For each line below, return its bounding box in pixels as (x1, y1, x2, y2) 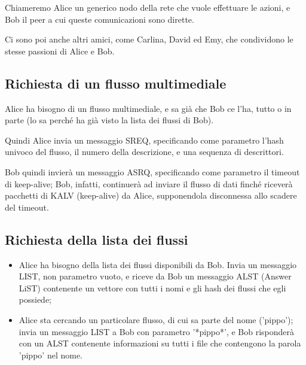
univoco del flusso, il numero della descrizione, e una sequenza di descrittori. (5, 145, 284, 158)
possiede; (19, 293, 52, 306)
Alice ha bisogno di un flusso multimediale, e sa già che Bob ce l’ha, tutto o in (5, 102, 292, 114)
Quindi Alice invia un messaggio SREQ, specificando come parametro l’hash (5, 133, 284, 146)
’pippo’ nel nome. (19, 348, 82, 361)
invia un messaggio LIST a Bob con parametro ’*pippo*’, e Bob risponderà (19, 325, 295, 337)
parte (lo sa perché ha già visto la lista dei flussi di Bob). (5, 114, 214, 126)
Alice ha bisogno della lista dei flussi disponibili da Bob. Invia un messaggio (19, 258, 297, 270)
